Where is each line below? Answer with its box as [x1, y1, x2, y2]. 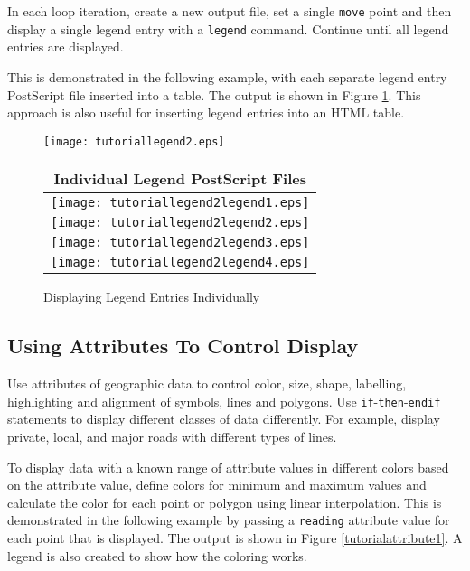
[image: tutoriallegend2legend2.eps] [51, 215, 310, 230]
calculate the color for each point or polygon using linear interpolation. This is [7, 492, 442, 511]
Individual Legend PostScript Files [53, 168, 306, 190]
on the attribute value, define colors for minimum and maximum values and [7, 475, 427, 494]
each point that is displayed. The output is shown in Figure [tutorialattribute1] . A [7, 529, 463, 548]
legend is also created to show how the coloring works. [7, 546, 307, 565]
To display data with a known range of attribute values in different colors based [7, 457, 449, 476]
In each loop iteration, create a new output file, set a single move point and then [7, 2, 452, 20]
